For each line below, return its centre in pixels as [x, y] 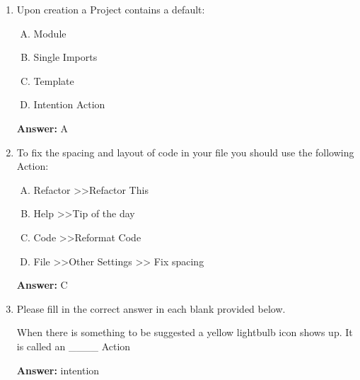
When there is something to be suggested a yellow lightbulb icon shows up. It [185, 332]
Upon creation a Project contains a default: [111, 9]
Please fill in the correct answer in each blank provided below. [151, 308]
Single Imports [65, 57]
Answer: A [42, 128]
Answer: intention [58, 370]
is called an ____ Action [74, 346]
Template [54, 80]
